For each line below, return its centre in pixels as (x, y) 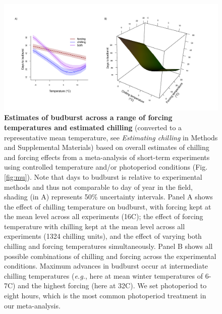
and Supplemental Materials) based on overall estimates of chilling (107, 147)
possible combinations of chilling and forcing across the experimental (110, 256)
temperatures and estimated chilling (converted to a (93, 127)
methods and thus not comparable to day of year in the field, (98, 187)
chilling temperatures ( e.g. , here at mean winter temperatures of (104, 275)
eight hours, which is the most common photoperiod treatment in (105, 296)
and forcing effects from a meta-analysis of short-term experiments (107, 157)
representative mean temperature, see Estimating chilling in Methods (111, 137)
